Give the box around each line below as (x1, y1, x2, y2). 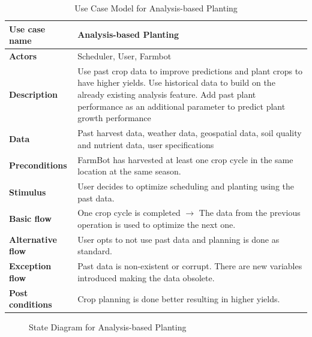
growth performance (77, 112, 151, 124)
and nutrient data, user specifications (77, 138, 214, 151)
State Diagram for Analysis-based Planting (29, 321, 187, 333)
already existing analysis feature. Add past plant (77, 88, 256, 101)
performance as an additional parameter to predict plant (77, 100, 286, 112)
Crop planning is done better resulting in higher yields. (77, 292, 280, 305)
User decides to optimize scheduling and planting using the (77, 179, 295, 192)
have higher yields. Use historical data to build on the (77, 76, 275, 89)
